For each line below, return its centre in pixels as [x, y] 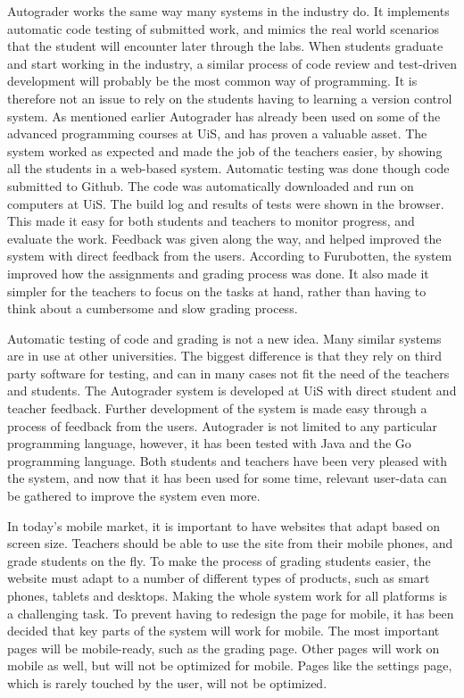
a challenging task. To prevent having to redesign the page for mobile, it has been [231, 613]
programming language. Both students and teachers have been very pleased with [227, 460]
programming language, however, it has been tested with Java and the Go [209, 443]
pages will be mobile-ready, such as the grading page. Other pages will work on [224, 648]
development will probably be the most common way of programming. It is [212, 81]
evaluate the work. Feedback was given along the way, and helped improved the [224, 238]
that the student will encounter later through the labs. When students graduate [225, 46]
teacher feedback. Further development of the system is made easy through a [217, 408]
